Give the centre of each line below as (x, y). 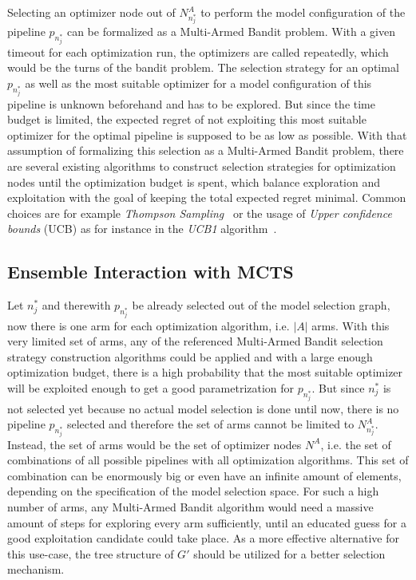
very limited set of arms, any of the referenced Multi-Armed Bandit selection (195, 341)
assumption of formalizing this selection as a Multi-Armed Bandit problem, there (206, 150)
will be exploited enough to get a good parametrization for (151, 388)
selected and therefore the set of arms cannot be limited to (210, 424)
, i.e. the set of (356, 444)
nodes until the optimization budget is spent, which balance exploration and (194, 181)
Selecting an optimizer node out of (91, 12)
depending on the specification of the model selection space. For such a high (193, 491)
